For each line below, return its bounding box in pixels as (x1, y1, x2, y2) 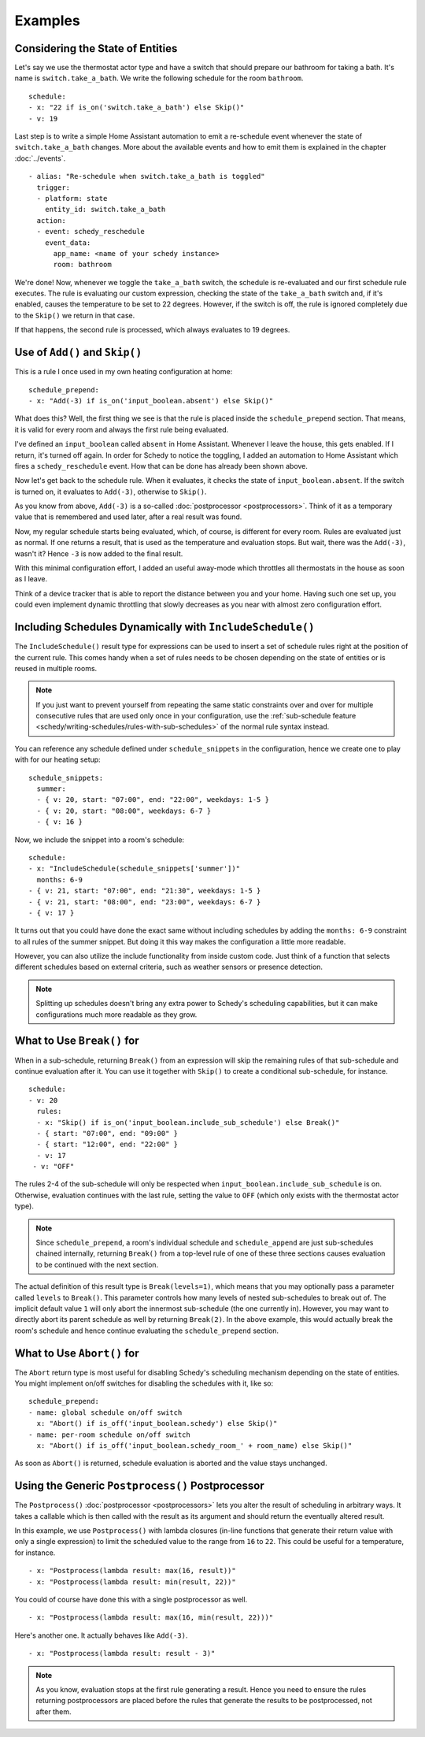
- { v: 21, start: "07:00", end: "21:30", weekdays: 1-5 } (28, 886, 261, 896)
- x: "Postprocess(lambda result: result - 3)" (28, 1649, 216, 1658)
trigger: (36, 183, 71, 192)
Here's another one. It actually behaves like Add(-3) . (14, 1631, 188, 1640)
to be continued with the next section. (35, 1260, 159, 1269)
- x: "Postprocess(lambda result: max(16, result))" (28, 1566, 236, 1576)
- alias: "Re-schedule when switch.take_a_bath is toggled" (28, 172, 265, 181)
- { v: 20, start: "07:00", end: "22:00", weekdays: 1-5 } (36, 796, 269, 804)
